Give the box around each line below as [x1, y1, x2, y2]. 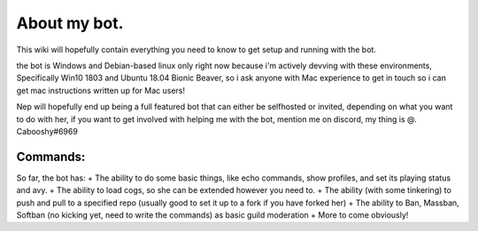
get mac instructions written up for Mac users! [16, 85, 186, 96]
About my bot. [16, 13, 124, 33]
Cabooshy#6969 [16, 126, 79, 136]
